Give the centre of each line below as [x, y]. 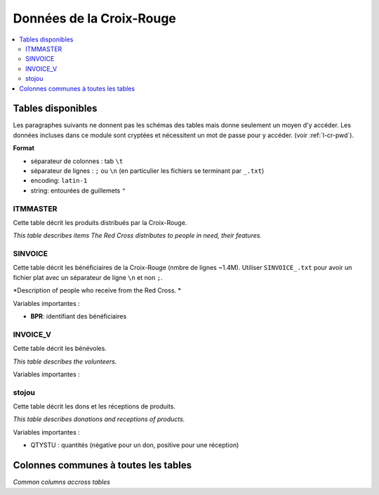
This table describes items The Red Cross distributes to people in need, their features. [138, 236]
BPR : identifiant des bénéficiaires [79, 316]
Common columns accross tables [61, 482]
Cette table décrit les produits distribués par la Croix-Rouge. [100, 222]
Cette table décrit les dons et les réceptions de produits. [94, 406]
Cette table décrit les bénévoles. [60, 349]
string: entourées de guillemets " [78, 191]
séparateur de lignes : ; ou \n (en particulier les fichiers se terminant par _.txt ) [147, 171]
